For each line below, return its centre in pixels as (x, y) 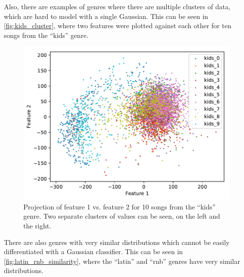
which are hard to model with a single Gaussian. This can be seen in (106, 16)
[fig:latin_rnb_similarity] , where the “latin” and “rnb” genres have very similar (122, 261)
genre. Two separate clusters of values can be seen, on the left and (122, 216)
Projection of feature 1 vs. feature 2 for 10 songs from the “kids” (120, 206)
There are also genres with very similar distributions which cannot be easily (117, 242)
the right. (37, 226)
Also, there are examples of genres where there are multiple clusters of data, (117, 6)
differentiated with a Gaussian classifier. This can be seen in (94, 251)
